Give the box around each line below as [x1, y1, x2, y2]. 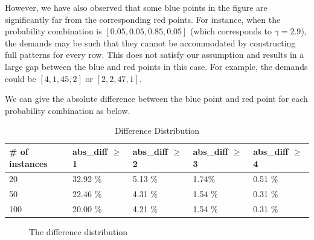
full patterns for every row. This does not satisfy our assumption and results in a [5, 48, 304, 61]
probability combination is [5, 25, 102, 37]
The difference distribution [29, 226, 128, 238]
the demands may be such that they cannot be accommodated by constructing [5, 36, 296, 49]
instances [9, 157, 48, 169]
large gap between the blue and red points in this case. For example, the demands [5, 60, 308, 72]
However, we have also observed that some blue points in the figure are [5, 1, 268, 13]
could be [5, 72, 36, 84]
